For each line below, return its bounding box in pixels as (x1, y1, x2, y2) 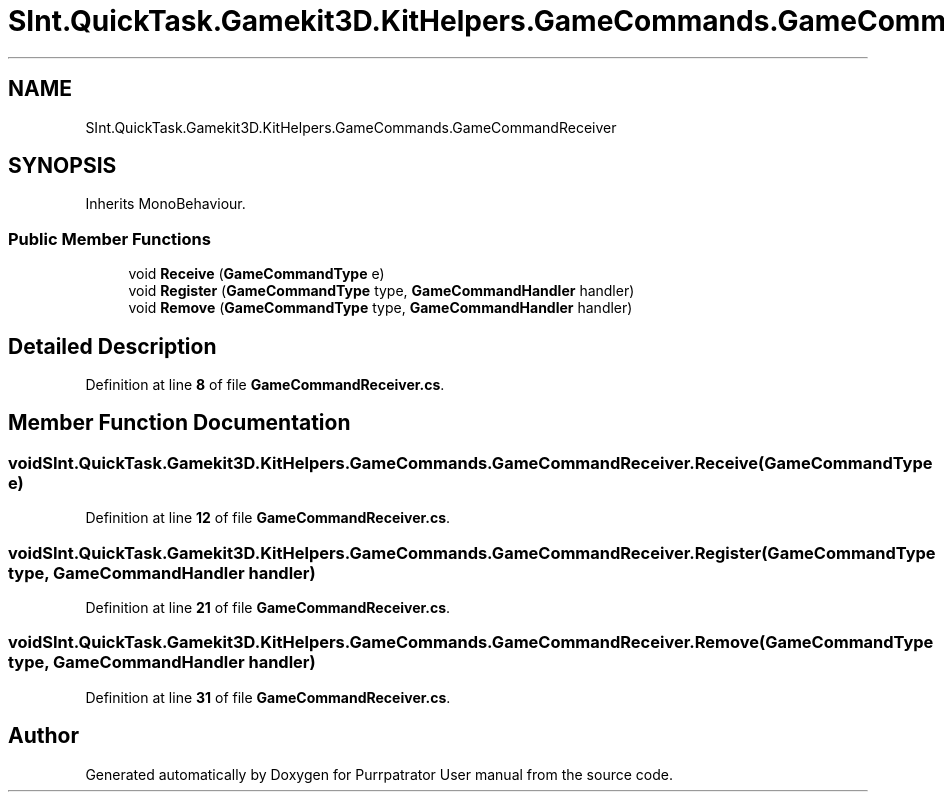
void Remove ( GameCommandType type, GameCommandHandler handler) (128, 299, 633, 317)
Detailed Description (8, 333, 217, 359)
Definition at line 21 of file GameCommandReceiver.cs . (85, 599, 451, 616)
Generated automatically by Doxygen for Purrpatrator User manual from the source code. (85, 765, 673, 783)
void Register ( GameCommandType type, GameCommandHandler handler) (128, 282, 635, 300)
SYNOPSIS (8, 153, 117, 179)
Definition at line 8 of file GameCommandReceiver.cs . (85, 376, 445, 394)
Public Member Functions (8, 228, 211, 249)
